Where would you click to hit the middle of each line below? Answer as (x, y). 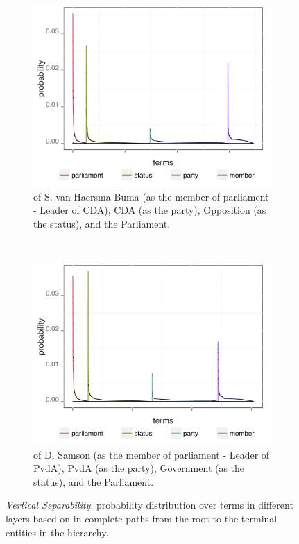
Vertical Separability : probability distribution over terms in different (149, 505)
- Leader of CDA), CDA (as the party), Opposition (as (150, 210)
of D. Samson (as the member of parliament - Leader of (152, 454)
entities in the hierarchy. (57, 532)
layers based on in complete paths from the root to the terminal (142, 518)
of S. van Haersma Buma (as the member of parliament (151, 196)
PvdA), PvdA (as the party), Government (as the (139, 468)
